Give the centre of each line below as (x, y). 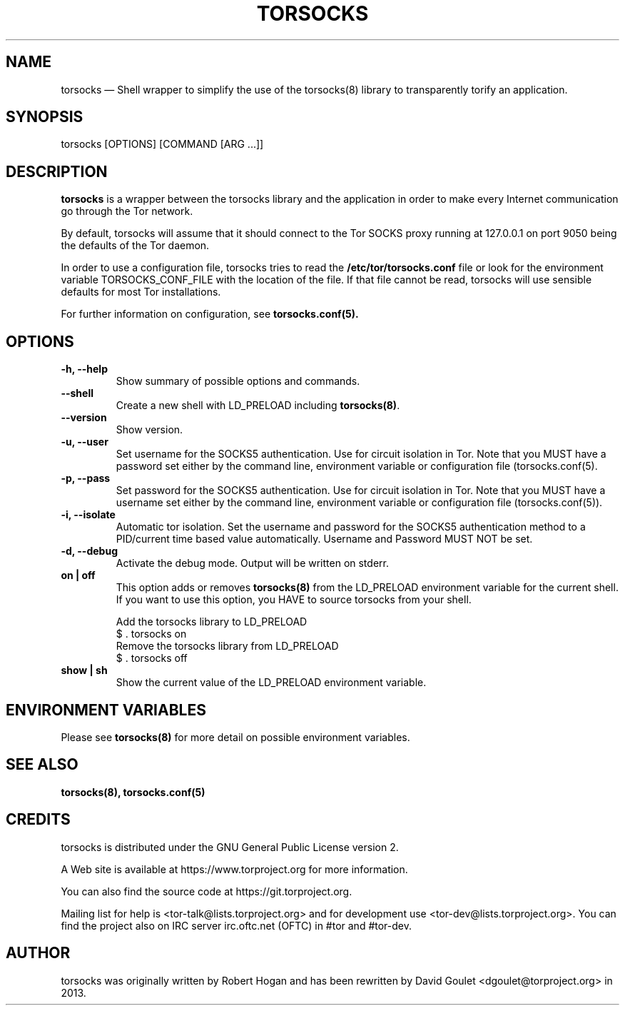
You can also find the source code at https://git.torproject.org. (207, 891)
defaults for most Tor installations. (141, 292)
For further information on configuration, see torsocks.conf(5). (210, 314)
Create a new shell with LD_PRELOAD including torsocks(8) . (258, 406)
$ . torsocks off (152, 658)
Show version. (149, 430)
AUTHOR (38, 953)
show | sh (84, 670)
